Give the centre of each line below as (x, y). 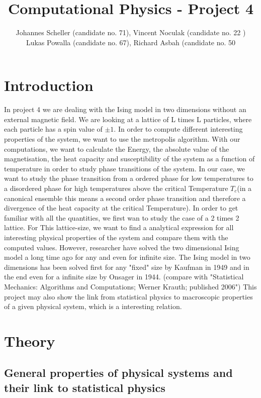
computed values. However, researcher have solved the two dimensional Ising (122, 247)
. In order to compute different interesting (178, 129)
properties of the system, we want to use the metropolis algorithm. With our (122, 139)
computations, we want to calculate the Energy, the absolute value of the (117, 148)
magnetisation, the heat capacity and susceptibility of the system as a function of (129, 159)
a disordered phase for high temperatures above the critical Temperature (116, 188)
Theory (30, 340)
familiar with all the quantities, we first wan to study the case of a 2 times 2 (122, 217)
